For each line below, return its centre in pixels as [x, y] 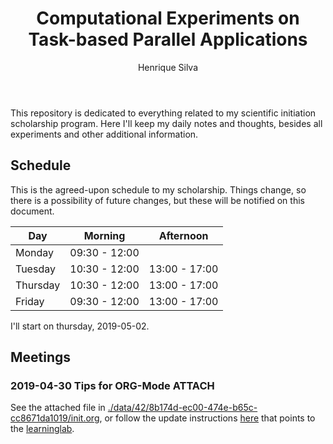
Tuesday [35, 269]
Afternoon [183, 235]
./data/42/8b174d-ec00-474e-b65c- [182, 408]
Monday [35, 252]
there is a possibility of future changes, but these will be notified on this [157, 200]
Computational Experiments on [168, 18]
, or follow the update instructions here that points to [207, 418]
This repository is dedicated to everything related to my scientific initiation [163, 113]
